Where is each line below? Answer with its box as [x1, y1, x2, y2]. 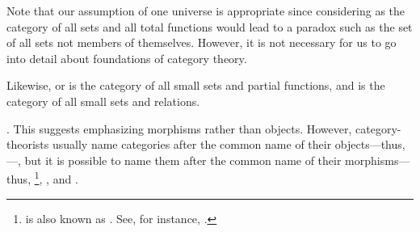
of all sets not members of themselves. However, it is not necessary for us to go [6, 34, 397, 51]
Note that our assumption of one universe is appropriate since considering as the [6, 2, 405, 19]
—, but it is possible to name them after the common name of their [6, 151, 342, 168]
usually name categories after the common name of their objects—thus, [52, 136, 405, 153]
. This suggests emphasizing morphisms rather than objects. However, [6, 120, 352, 137]
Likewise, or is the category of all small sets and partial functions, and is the [6, 77, 385, 94]
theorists [6, 136, 49, 153]
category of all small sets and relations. [6, 92, 200, 109]
